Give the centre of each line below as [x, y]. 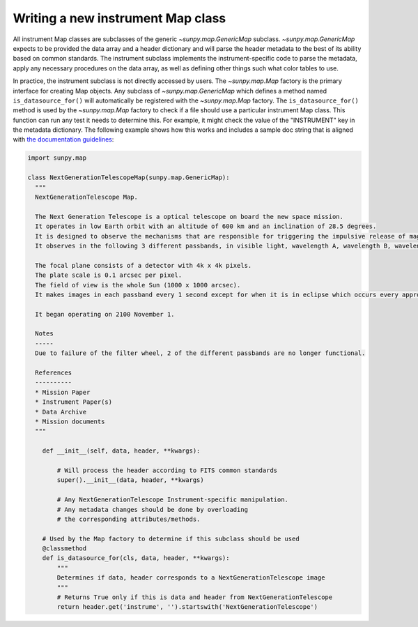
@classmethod [64, 549]
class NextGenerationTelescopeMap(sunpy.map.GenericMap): [129, 177]
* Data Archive [61, 412]
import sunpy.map [57, 158]
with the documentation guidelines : [63, 139]
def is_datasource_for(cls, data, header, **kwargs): [136, 558]
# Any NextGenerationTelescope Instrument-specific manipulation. [173, 500]
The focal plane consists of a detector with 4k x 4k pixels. [144, 265]
